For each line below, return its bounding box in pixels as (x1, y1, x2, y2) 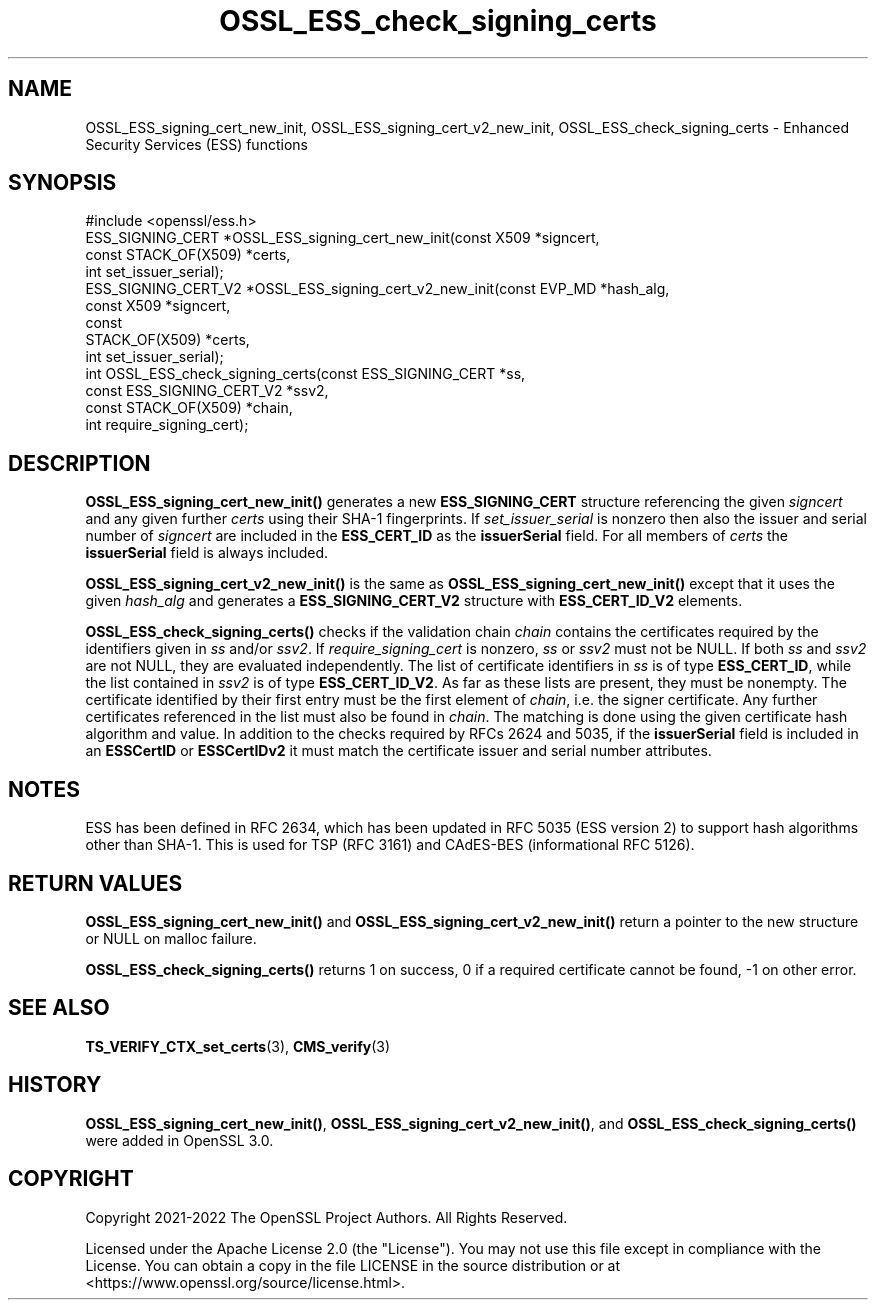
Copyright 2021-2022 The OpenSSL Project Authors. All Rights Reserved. (85, 1208, 568, 1226)
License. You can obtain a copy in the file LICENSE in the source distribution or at (85, 1256, 621, 1274)
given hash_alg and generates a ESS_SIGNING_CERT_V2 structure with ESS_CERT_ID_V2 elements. (85, 592, 743, 610)
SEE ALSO (8, 995, 110, 1021)
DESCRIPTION (8, 450, 151, 476)
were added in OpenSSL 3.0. (85, 1131, 274, 1149)
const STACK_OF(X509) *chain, (85, 399, 293, 417)
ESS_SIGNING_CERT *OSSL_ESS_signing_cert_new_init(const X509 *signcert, (85, 229, 600, 247)
